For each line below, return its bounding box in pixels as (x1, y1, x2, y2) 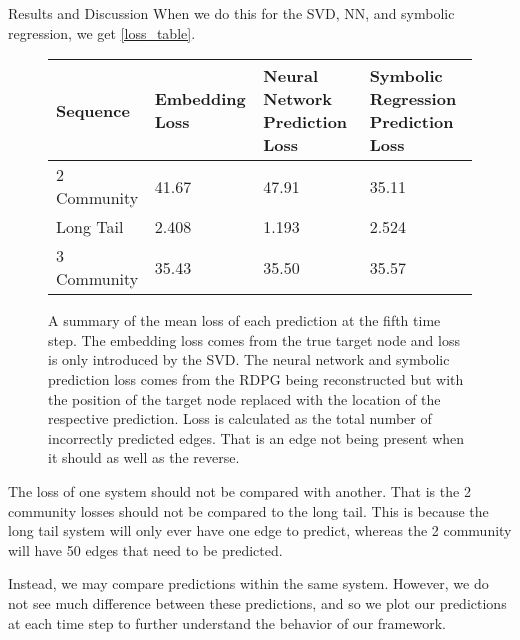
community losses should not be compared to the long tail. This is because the (8, 500, 489, 521)
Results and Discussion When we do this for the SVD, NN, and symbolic (8, 3, 455, 23)
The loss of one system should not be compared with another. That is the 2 (8, 480, 471, 501)
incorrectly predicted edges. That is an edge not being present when (48, 427, 465, 448)
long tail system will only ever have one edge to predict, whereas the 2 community (8, 520, 512, 541)
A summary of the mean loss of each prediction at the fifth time (48, 310, 441, 331)
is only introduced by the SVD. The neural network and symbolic (48, 349, 450, 370)
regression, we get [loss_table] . (8, 22, 196, 43)
